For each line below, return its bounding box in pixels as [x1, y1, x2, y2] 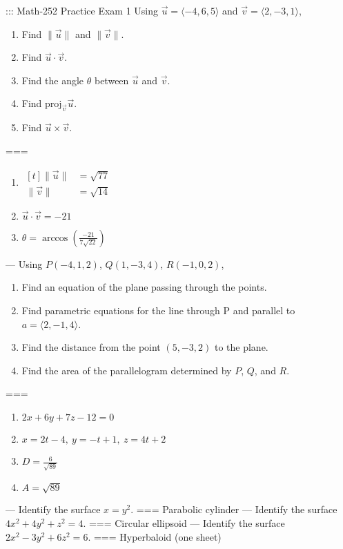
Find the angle [21, 73, 84, 87]
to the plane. [214, 340, 268, 354]
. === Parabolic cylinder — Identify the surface [130, 502, 337, 517]
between [94, 73, 129, 87]
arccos [41, 233, 68, 243]
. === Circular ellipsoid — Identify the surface [83, 516, 285, 530]
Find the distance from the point [21, 340, 161, 354]
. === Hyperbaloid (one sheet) [88, 529, 222, 543]
